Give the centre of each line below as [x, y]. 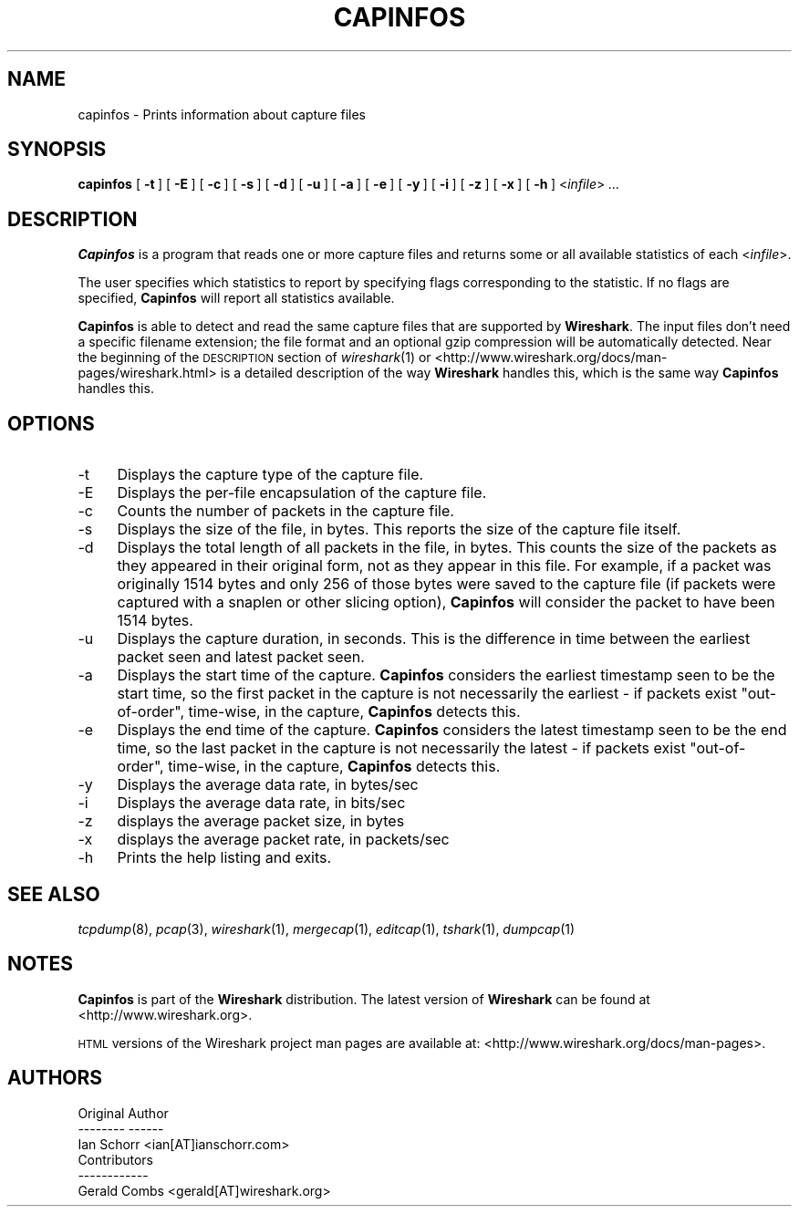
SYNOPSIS [57, 150]
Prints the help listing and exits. [224, 858]
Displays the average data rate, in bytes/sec [268, 785]
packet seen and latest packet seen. [241, 657]
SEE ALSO [54, 894]
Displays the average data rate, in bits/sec [261, 803]
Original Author [123, 1113]
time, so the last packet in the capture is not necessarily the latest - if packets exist [401, 748]
